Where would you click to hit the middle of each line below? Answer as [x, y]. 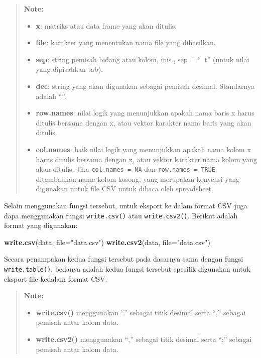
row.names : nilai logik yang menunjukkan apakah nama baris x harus [145, 113]
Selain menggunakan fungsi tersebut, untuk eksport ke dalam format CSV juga [126, 205]
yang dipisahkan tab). [70, 69]
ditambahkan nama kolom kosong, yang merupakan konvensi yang [138, 178]
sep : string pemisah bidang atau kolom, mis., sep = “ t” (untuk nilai [143, 59]
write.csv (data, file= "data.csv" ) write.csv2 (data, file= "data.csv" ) [107, 242]
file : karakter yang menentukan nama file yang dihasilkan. [126, 42]
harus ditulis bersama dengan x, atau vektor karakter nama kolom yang [146, 159]
